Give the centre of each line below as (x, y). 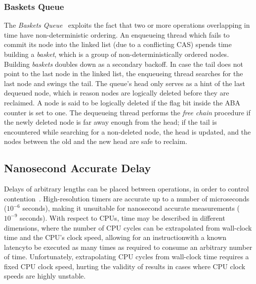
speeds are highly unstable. (45, 276)
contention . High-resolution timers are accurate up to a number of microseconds (127, 198)
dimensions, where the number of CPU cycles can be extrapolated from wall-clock (128, 227)
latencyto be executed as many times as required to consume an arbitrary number (128, 247)
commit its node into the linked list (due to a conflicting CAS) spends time (118, 44)
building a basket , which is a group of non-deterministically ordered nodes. (117, 54)
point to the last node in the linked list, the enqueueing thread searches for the (124, 73)
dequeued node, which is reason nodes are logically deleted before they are (117, 93)
